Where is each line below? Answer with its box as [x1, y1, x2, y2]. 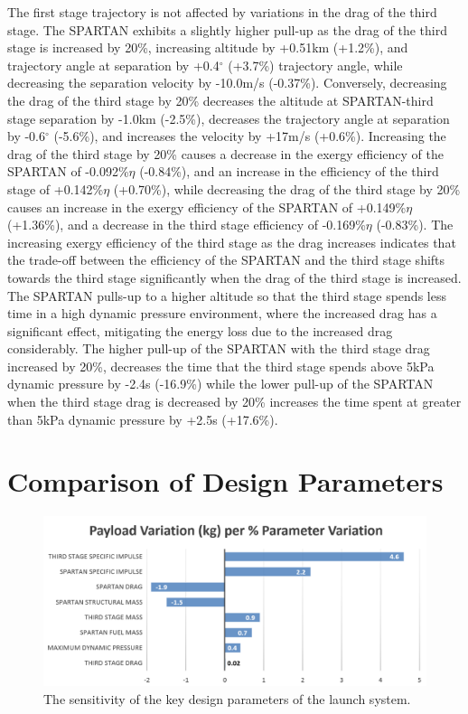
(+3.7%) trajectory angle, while [228, 55, 403, 74]
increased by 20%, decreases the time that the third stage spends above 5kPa [7, 356, 435, 375]
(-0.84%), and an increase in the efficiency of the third [139, 162, 439, 181]
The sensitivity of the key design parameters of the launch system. [43, 689, 411, 708]
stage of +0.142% [7, 179, 104, 198]
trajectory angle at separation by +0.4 [7, 55, 220, 74]
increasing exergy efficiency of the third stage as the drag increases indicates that [7, 232, 456, 251]
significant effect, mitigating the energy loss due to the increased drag [7, 321, 393, 340]
